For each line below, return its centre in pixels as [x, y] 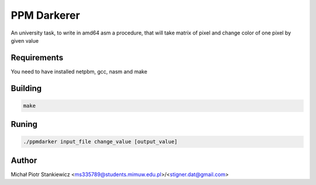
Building [26, 88]
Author [24, 160]
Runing [24, 124]
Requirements [37, 58]
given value [25, 40]
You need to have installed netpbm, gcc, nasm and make [79, 71]
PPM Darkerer [45, 15]
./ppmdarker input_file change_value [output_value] [100, 142]
